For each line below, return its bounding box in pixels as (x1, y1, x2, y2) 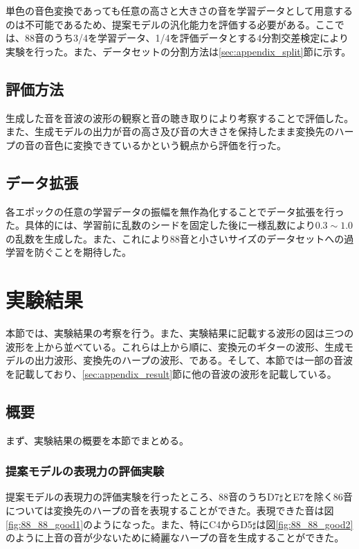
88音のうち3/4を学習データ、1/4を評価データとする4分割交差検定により (24, 31, 349, 45)
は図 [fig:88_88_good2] (256, 516, 353, 531)
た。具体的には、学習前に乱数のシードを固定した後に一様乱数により (6, 218, 315, 232)
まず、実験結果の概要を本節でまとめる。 (6, 433, 190, 447)
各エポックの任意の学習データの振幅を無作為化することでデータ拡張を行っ (6, 204, 344, 218)
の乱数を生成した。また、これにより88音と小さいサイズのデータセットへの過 (6, 231, 354, 245)
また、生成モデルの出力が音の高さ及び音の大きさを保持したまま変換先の (6, 124, 335, 139)
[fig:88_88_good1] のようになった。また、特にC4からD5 (6, 516, 252, 531)
